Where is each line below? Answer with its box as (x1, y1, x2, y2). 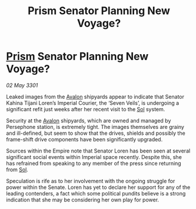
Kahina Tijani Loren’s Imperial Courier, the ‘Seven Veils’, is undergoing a (6, 99, 180, 107)
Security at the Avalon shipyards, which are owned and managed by (6, 117, 171, 124)
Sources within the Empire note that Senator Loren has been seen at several (6, 147, 191, 154)
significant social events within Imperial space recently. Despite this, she (6, 153, 182, 160)
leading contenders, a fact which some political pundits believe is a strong (6, 190, 186, 197)
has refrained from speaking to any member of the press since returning (6, 160, 181, 167)
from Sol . (6, 166, 28, 173)
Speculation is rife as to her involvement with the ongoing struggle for (6, 177, 175, 184)
